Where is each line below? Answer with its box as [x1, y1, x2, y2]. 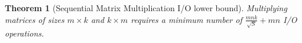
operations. [5, 27, 44, 39]
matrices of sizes [5, 13, 64, 25]
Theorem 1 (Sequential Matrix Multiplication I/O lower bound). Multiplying [5, 2, 287, 14]
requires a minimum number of [131, 13, 242, 25]
